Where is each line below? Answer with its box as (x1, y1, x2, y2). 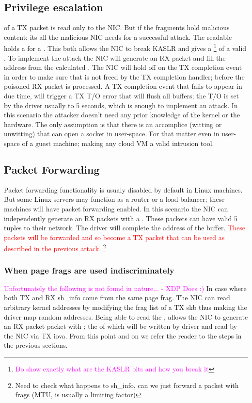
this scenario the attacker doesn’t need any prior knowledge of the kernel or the (4, 110, 240, 120)
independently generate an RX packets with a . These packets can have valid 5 (4, 213, 237, 223)
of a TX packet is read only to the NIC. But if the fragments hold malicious (4, 22, 230, 32)
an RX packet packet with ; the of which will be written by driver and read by (4, 321, 237, 331)
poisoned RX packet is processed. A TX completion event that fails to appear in (4, 81, 242, 91)
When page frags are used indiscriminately (4, 264, 174, 276)
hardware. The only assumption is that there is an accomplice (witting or (4, 119, 222, 129)
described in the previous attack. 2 (4, 242, 106, 253)
